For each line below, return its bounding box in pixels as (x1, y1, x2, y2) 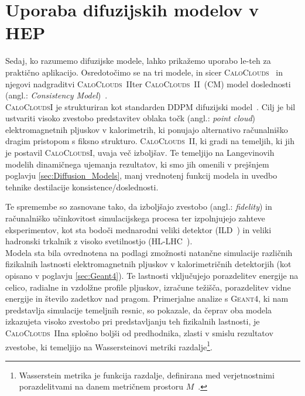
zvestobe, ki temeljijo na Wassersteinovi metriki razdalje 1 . (5, 339, 213, 353)
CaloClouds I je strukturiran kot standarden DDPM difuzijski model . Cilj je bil (5, 100, 296, 112)
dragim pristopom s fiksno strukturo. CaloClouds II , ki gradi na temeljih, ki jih (5, 135, 294, 147)
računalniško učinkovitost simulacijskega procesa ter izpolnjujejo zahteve (5, 212, 265, 224)
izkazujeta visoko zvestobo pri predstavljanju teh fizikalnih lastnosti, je (5, 315, 260, 327)
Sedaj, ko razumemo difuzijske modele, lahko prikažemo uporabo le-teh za (5, 54, 271, 67)
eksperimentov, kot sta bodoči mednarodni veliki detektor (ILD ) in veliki (5, 223, 272, 235)
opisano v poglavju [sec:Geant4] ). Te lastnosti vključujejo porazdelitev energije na (5, 269, 299, 281)
